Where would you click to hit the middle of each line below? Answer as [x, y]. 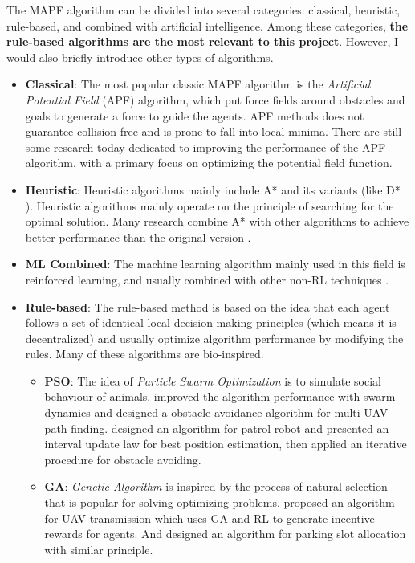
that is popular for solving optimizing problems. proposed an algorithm [220, 502]
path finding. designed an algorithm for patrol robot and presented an [217, 428]
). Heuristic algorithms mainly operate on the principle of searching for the [210, 205]
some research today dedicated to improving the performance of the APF [205, 147]
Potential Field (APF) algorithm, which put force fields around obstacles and [215, 99]
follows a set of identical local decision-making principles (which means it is [211, 322]
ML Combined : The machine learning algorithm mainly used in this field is [215, 264]
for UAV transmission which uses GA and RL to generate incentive [210, 518]
